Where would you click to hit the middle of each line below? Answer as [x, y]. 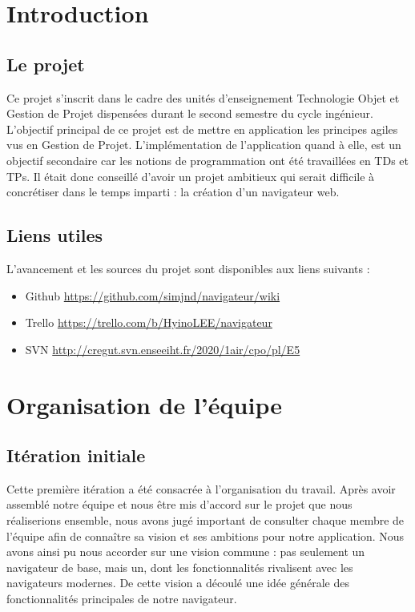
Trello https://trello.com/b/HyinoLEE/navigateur [149, 322]
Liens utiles [55, 235]
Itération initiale [76, 455]
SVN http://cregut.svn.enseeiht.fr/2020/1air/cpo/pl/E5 [163, 349]
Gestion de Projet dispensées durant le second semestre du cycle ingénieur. [190, 113]
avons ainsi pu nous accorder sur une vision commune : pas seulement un [186, 552]
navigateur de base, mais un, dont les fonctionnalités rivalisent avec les [180, 567]
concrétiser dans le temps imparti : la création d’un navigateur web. [173, 192]
